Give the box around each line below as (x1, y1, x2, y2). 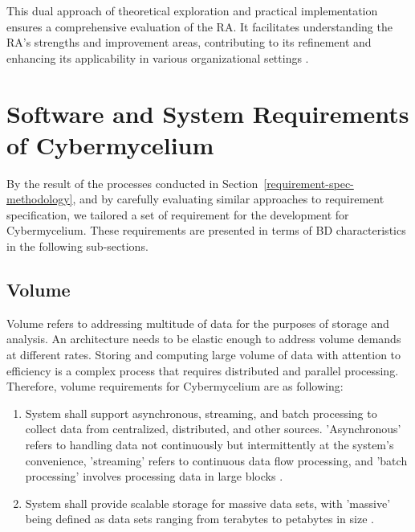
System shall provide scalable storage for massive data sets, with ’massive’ (25, 494, 391, 511)
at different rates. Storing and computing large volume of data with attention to (6, 346, 401, 363)
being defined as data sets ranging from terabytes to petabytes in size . (25, 510, 374, 527)
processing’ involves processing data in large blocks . (25, 468, 283, 485)
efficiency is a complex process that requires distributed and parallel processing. (6, 362, 399, 379)
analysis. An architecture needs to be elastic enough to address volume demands (6, 330, 401, 347)
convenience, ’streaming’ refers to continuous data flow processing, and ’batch (25, 452, 408, 469)
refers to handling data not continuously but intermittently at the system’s (25, 436, 394, 453)
